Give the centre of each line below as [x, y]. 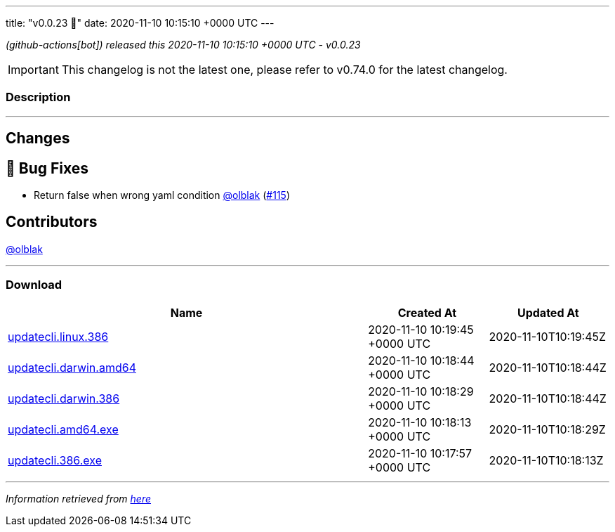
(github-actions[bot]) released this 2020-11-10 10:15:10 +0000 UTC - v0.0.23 [183, 45]
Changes [38, 138]
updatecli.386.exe [55, 460]
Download [34, 285]
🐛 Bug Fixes [47, 168]
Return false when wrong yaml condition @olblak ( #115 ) [162, 195]
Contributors [52, 222]
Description [38, 97]
